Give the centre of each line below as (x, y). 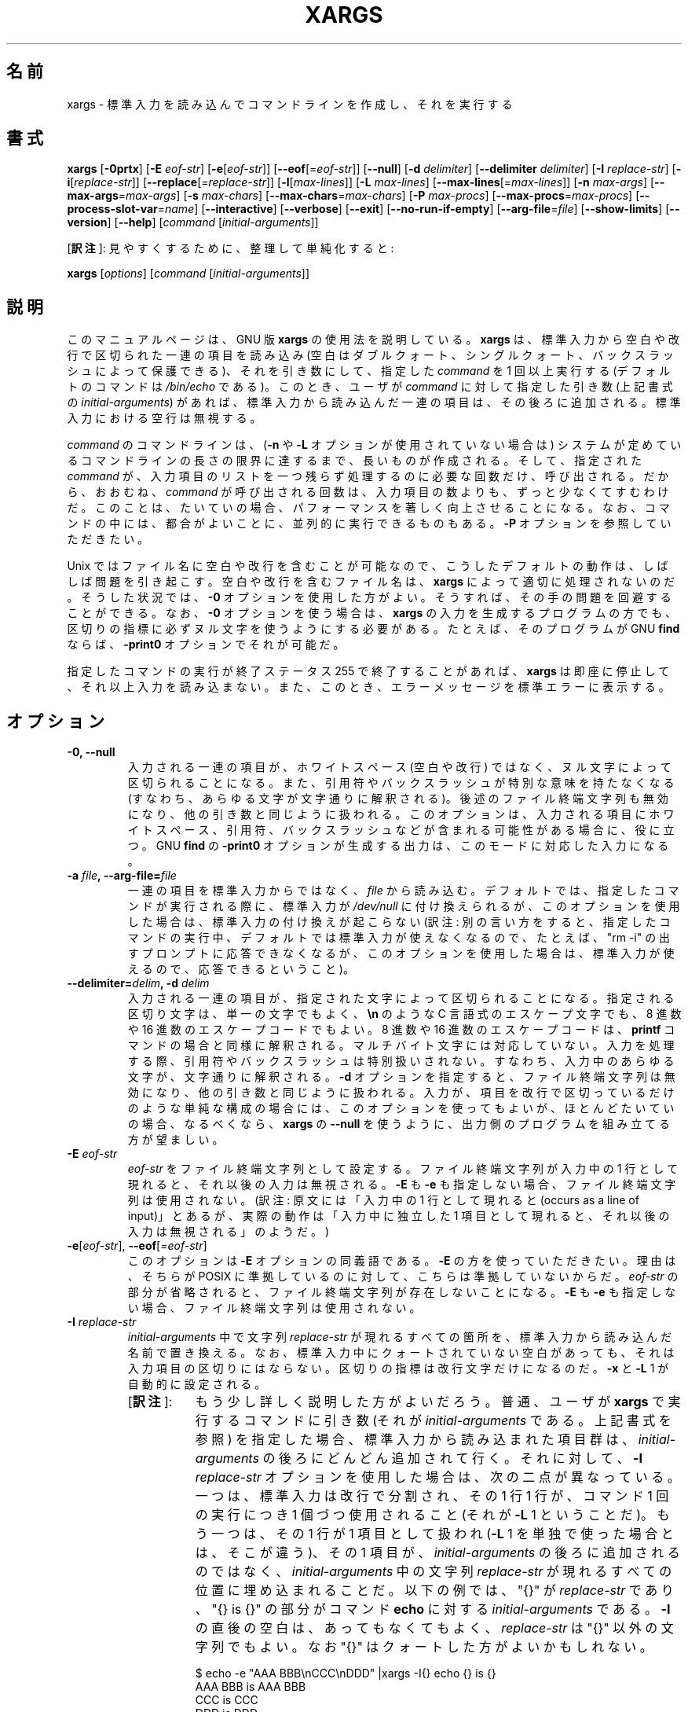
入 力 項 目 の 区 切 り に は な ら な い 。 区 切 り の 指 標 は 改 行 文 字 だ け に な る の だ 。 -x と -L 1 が (398, 1368)
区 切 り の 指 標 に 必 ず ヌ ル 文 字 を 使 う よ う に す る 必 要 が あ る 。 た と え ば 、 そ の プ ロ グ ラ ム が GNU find (373, 629)
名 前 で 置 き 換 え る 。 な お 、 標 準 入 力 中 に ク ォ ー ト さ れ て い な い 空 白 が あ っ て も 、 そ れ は (401, 1353)
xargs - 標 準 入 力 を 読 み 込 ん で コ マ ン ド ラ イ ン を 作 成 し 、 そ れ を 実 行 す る (290, 104)
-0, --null (91, 752)
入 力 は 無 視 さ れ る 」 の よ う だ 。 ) (229, 1232)
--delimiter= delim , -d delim (138, 983)
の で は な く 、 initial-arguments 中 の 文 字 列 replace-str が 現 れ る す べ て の (434, 1572)
